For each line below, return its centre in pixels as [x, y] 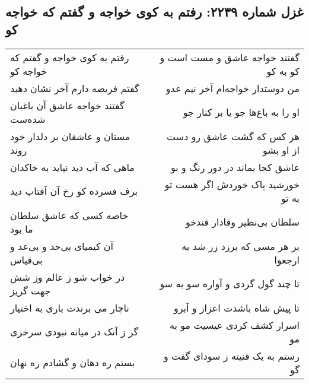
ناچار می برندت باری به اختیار [70, 307]
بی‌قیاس [26, 259]
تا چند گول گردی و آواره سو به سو [230, 284]
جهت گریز [31, 290]
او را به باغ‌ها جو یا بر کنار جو [241, 112]
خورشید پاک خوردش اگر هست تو [232, 184]
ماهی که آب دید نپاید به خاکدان [72, 167]
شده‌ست [28, 119]
